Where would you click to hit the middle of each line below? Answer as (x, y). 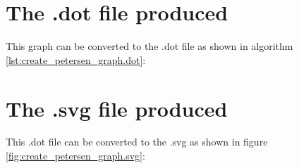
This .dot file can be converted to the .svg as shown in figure (137, 142)
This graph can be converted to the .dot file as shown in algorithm (149, 46)
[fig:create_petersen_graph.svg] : (75, 156)
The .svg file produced (117, 108)
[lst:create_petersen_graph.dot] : (76, 59)
